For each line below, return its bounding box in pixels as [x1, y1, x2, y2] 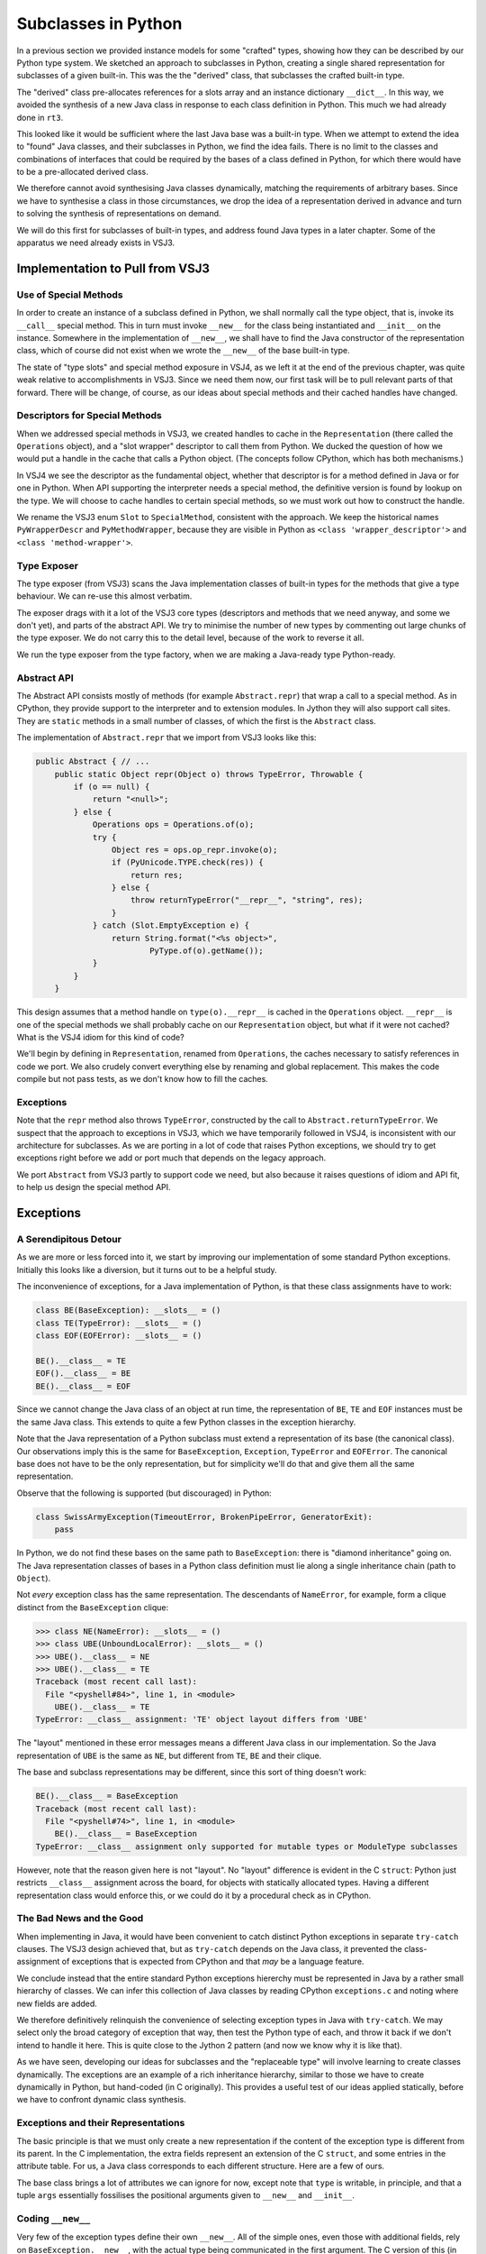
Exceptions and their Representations [16, 2117, 185, 2130]
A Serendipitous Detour [16, 1233, 121, 1246]
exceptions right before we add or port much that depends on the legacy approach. [16, 1152, 327, 1163]
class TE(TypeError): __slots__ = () [35, 1317, 202, 1328]
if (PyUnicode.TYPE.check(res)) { [111, 857, 265, 867]
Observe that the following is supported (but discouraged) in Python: [16, 1488, 272, 1498]
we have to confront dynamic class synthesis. [16, 2094, 186, 2105]
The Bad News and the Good [16, 1912, 144, 1925]
